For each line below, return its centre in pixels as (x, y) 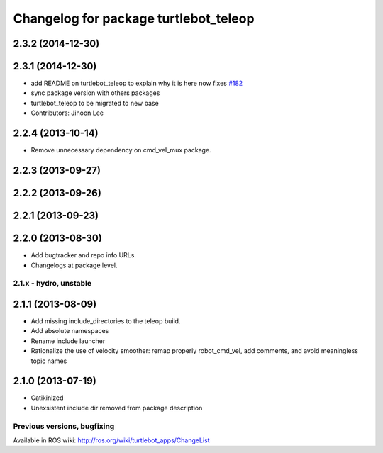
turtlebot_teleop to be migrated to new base (95, 103)
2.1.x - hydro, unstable (52, 284)
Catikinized (47, 398)
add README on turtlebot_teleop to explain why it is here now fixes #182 (137, 83)
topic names (49, 361)
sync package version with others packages (95, 93)
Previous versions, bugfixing (64, 426)
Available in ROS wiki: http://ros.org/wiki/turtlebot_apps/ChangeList (111, 440)
